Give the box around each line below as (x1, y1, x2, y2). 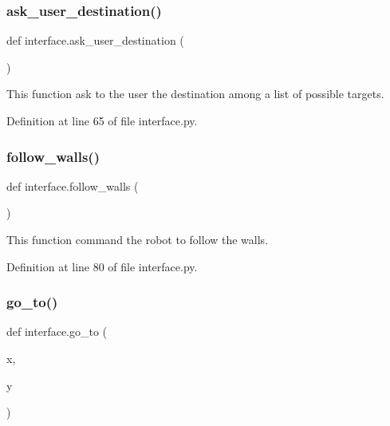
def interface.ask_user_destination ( (6, 32, 184, 49)
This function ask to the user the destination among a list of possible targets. (6, 85, 384, 102)
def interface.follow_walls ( (6, 177, 139, 194)
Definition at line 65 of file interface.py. (6, 112, 198, 128)
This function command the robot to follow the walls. (6, 231, 269, 247)
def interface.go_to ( (6, 323, 108, 340)
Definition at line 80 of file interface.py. (6, 258, 198, 274)
